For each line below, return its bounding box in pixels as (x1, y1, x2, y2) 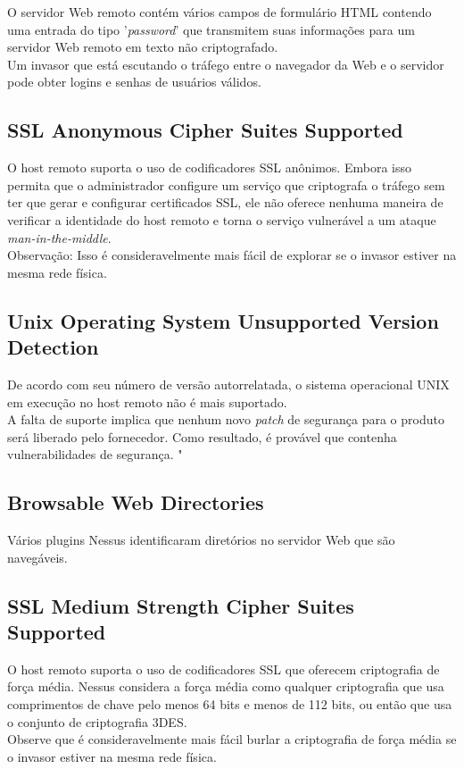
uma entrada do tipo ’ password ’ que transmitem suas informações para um (7, 20, 415, 38)
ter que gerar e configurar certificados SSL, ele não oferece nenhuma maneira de (7, 193, 443, 212)
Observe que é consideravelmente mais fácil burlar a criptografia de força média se (7, 730, 457, 748)
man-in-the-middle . (7, 228, 112, 247)
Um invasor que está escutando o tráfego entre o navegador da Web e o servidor (7, 54, 444, 73)
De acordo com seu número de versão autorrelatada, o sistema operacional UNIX (7, 374, 450, 393)
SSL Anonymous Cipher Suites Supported (7, 116, 403, 144)
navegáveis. (7, 547, 68, 566)
